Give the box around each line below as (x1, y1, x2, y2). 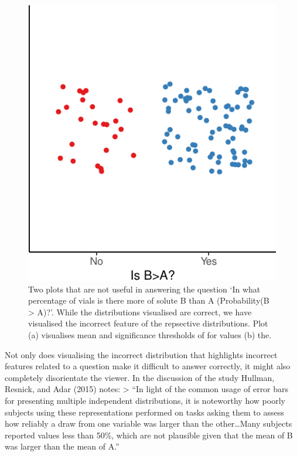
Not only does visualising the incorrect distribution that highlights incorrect (5, 348, 278, 360)
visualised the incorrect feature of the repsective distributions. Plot (28, 317, 268, 329)
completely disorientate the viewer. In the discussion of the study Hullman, (5, 371, 275, 383)
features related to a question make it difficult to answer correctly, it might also (5, 360, 291, 372)
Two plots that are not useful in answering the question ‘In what (28, 283, 261, 295)
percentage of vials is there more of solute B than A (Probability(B (28, 294, 269, 307)
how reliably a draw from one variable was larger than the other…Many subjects (5, 417, 292, 430)
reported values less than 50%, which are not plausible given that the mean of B (5, 428, 293, 441)
